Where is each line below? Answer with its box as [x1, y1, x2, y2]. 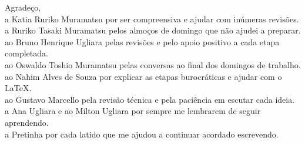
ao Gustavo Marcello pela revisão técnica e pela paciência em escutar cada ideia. [5, 93, 295, 105]
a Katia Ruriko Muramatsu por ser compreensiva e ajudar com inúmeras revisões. [5, 12, 299, 25]
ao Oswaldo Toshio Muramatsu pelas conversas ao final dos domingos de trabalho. [5, 58, 301, 71]
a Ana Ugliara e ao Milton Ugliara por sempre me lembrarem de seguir [5, 105, 261, 117]
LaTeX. [5, 82, 32, 94]
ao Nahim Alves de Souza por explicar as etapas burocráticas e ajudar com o [5, 70, 282, 82]
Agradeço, [5, 1, 41, 13]
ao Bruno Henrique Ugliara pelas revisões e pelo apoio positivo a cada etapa [5, 35, 280, 48]
